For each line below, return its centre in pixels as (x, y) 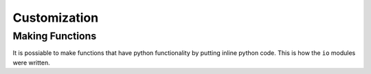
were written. (32, 62)
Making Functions (55, 36)
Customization (56, 18)
